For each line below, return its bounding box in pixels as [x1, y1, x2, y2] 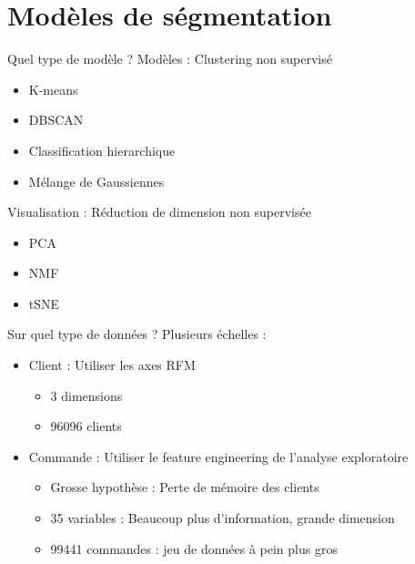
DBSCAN [28, 110, 84, 129]
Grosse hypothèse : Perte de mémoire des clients [50, 477, 319, 497]
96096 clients [50, 416, 122, 436]
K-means [28, 79, 78, 98]
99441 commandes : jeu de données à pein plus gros [50, 538, 338, 558]
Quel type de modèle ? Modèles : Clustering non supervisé [7, 49, 332, 68]
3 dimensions [50, 385, 123, 405]
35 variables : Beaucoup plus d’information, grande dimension [50, 508, 395, 528]
